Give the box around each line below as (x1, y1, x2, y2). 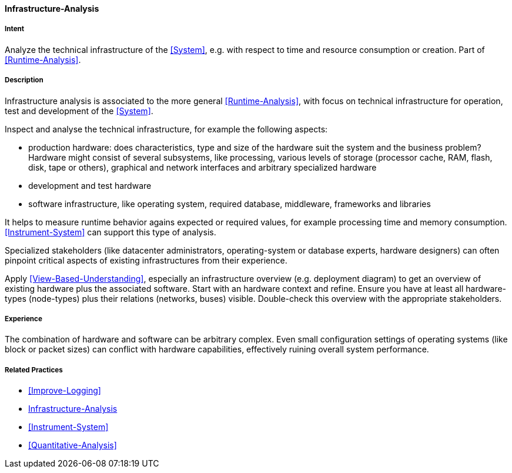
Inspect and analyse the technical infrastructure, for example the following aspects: (5, 124, 328, 134)
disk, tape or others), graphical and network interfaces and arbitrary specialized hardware (28, 162, 377, 172)
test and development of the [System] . (5, 105, 153, 116)
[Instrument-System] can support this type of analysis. (5, 226, 216, 237)
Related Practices (5, 365, 63, 374)
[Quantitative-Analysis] (28, 440, 117, 451)
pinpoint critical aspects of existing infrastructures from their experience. (5, 255, 287, 265)
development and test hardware (28, 180, 152, 191)
